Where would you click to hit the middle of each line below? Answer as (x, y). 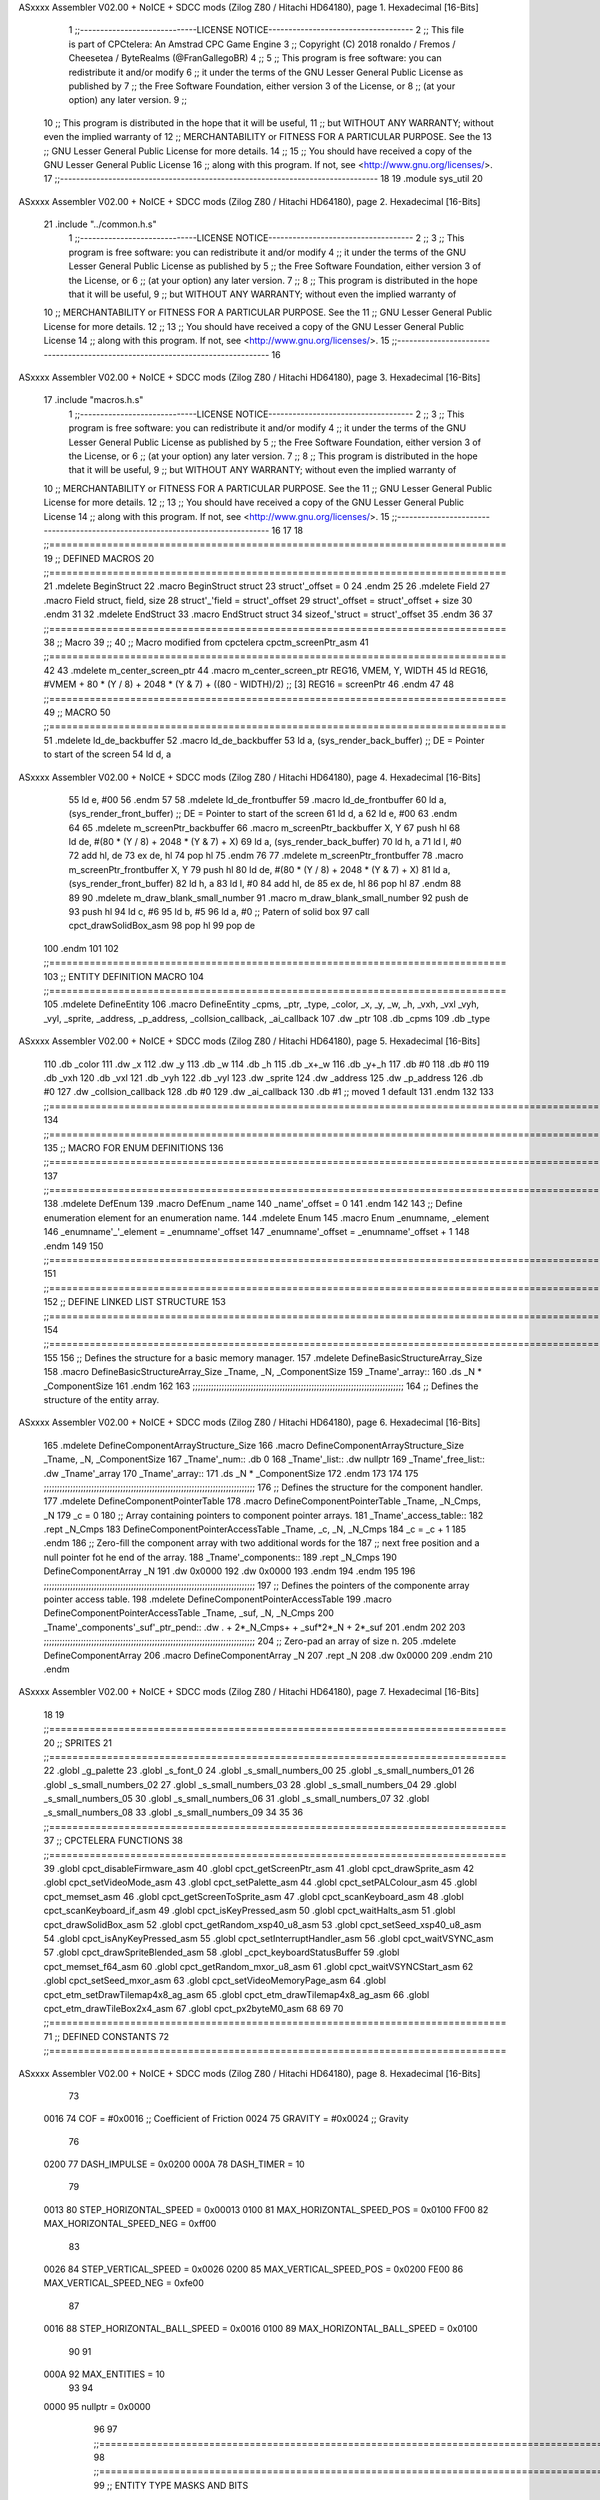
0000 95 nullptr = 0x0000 (97, 2406)
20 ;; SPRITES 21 (77, 1742)
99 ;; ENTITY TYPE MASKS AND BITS (171, 2485)
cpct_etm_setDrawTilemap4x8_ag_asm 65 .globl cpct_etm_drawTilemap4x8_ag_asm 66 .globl (236, 1994)
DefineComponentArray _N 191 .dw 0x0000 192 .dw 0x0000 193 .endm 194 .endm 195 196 (229, 1571)
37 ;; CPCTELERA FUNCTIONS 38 (113, 1841)
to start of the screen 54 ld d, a (107, 754)
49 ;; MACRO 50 (77, 712)
